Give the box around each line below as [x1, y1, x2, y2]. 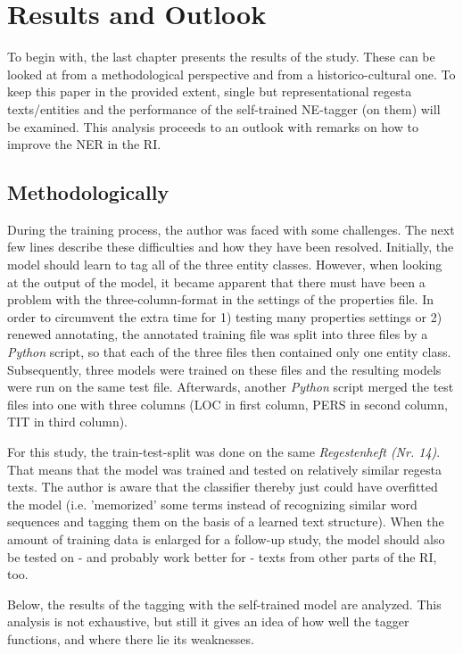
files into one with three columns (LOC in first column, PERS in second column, [7, 394, 448, 413]
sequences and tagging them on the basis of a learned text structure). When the [7, 512, 444, 531]
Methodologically [7, 178, 169, 206]
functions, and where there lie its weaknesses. [7, 629, 254, 648]
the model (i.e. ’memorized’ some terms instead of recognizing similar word [7, 494, 418, 513]
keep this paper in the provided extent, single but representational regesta [7, 82, 412, 101]
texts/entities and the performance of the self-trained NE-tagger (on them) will [7, 99, 441, 118]
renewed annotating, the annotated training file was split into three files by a [7, 325, 428, 344]
